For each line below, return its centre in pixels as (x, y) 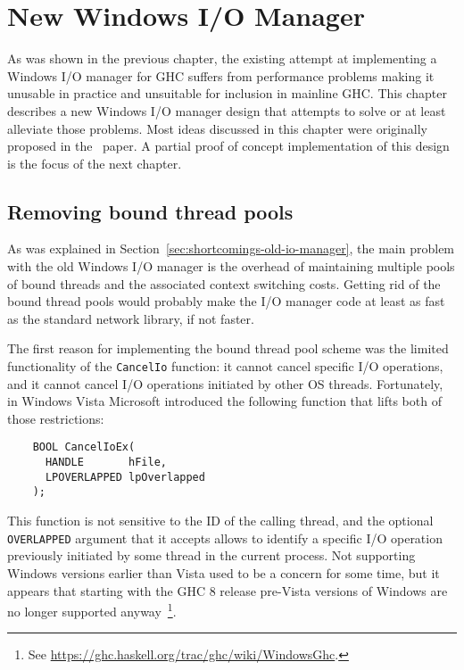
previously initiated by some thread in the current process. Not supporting (211, 555)
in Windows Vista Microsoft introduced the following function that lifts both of (224, 401)
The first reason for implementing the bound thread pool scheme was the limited (228, 348)
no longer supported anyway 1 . (92, 610)
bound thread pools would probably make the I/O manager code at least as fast (226, 301)
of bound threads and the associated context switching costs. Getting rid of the (224, 283)
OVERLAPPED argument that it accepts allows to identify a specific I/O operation (225, 538)
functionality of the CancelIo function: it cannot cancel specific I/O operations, (225, 366)
